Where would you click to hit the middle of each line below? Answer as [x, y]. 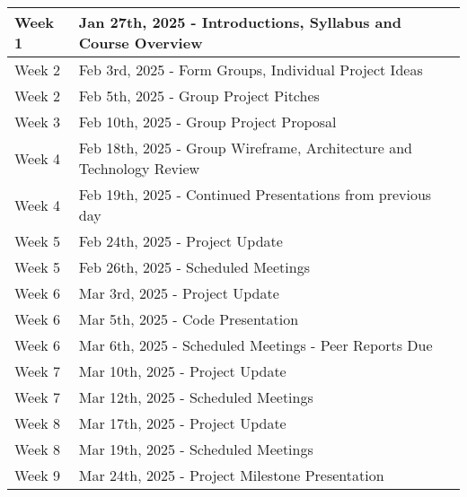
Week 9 [38, 475]
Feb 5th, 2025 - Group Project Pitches [199, 96]
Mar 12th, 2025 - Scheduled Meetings [196, 397]
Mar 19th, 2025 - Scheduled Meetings [196, 449]
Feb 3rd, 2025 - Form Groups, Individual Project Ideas [251, 70]
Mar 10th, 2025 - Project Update [182, 371]
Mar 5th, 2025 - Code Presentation [189, 319]
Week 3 [38, 122]
